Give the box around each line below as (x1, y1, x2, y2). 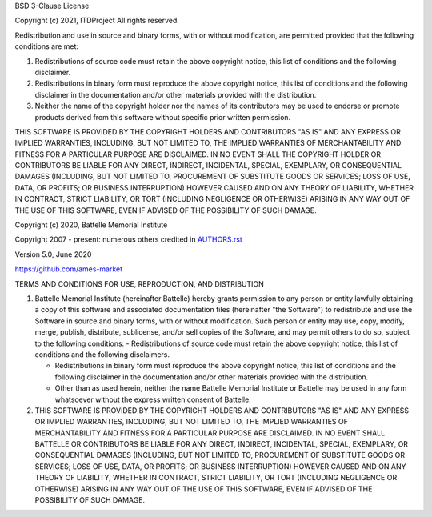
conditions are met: (14, 42, 79, 51)
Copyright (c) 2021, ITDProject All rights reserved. (14, 16, 180, 26)
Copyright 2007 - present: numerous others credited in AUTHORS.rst (14, 234, 243, 244)
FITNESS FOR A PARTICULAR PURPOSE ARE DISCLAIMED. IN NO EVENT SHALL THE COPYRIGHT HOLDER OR (14, 149, 382, 159)
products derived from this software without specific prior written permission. (34, 112, 291, 122)
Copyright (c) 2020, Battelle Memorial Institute (14, 220, 168, 230)
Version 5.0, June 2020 (14, 249, 92, 259)
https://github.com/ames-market (14, 264, 123, 274)
